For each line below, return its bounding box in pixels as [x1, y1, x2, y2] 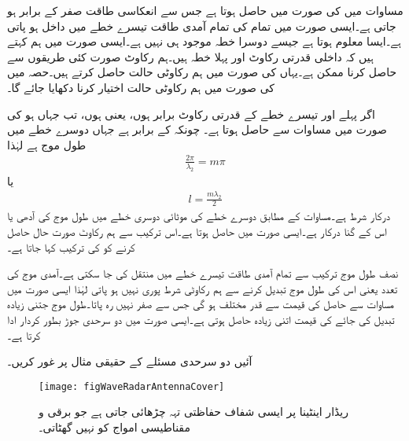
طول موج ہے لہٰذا [7, 136, 87, 153]
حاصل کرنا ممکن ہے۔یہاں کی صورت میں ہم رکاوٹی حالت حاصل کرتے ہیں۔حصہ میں [7, 64, 397, 80]
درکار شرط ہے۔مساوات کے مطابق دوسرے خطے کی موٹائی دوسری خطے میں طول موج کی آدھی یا [7, 208, 391, 224]
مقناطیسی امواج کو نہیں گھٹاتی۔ [39, 418, 190, 435]
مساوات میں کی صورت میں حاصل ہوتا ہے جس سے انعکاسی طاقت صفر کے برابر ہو [7, 2, 403, 18]
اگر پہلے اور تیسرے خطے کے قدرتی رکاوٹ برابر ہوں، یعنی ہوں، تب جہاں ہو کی [7, 105, 375, 122]
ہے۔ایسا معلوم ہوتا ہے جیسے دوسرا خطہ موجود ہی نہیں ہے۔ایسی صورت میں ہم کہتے [7, 33, 401, 50]
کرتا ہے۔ [7, 326, 41, 343]
